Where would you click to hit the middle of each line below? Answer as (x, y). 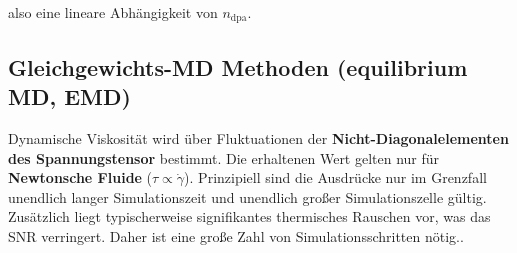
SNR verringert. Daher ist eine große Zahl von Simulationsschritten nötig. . (236, 236)
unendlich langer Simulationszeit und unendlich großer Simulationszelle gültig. (247, 196)
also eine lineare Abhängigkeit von (113, 12)
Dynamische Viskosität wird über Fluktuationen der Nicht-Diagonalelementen (258, 138)
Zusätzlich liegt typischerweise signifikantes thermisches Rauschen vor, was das (249, 216)
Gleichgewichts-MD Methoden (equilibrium (238, 66)
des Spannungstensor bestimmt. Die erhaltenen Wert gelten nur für (224, 157)
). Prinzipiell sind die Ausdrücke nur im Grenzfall (335, 177)
